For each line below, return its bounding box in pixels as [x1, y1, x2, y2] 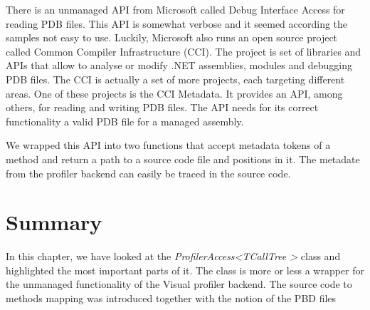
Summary [6, 207, 102, 237]
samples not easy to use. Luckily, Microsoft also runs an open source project [6, 30, 338, 45]
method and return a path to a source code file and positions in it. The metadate [6, 151, 360, 166]
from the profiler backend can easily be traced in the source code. [6, 165, 291, 180]
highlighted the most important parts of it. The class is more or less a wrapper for [6, 262, 365, 277]
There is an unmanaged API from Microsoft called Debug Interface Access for [6, 2, 345, 16]
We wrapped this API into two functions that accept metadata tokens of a [6, 138, 331, 153]
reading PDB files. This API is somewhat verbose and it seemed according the [6, 16, 348, 31]
